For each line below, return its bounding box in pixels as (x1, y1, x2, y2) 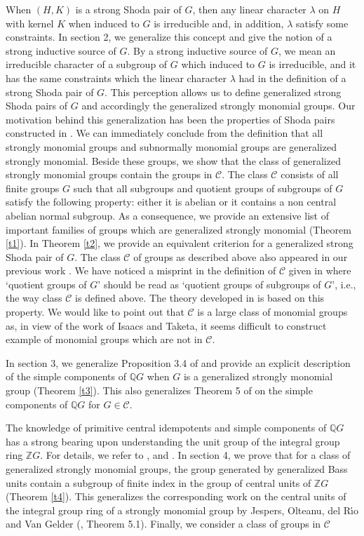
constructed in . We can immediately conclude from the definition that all (6, 126, 323, 140)
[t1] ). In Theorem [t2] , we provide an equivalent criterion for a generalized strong (6, 236, 353, 250)
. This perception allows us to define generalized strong (105, 84, 342, 99)
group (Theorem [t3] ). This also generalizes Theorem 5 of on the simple (6, 383, 313, 398)
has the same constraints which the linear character (6, 70, 227, 85)
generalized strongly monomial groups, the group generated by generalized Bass (6, 462, 348, 476)
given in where (288, 263, 351, 278)
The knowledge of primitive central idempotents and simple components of (6, 420, 327, 435)
